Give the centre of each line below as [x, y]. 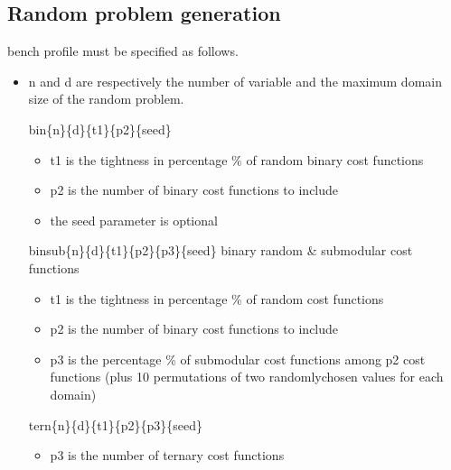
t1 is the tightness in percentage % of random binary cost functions [237, 159]
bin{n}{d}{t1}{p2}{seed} [100, 129]
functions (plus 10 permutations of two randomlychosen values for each [247, 377]
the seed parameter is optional [134, 220]
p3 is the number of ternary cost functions [167, 455]
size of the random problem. [106, 99]
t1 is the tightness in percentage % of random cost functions [217, 298]
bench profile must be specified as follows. [123, 51]
